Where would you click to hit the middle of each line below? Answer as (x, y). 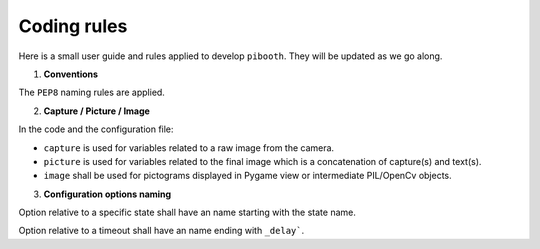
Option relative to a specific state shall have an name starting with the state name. (187, 212)
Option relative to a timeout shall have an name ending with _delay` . (161, 231)
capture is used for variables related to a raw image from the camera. (189, 147)
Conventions (71, 74)
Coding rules (73, 26)
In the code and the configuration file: (96, 129)
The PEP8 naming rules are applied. (91, 92)
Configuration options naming (107, 194)
